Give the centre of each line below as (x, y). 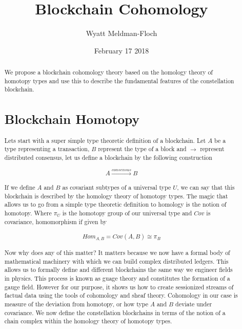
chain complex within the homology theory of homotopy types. (88, 321)
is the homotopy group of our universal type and (127, 213)
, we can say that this (206, 187)
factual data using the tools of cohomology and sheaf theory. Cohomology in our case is (121, 295)
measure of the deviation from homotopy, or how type (76, 304)
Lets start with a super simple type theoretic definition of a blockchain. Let (105, 140)
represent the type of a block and (142, 149)
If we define (20, 187)
